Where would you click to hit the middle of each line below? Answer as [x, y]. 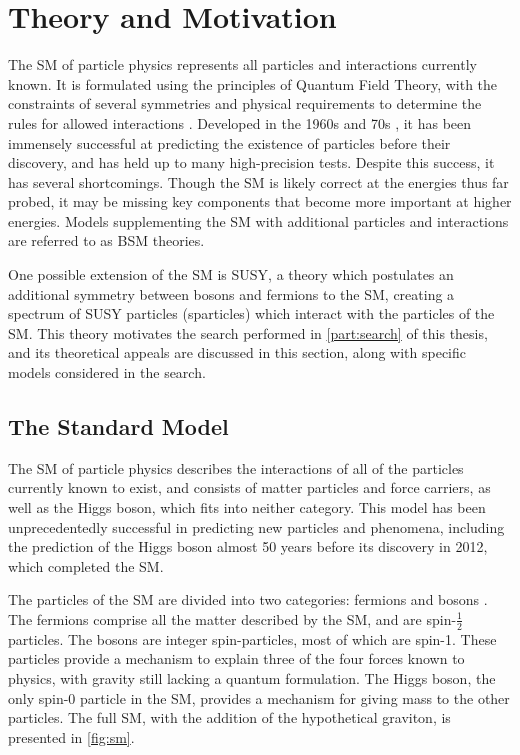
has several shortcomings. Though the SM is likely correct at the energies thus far [258, 181]
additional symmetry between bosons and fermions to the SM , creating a [231, 293]
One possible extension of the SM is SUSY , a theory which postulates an [231, 274]
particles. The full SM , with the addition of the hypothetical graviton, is [229, 717]
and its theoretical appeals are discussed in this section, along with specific [237, 352]
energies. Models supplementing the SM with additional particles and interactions [258, 220]
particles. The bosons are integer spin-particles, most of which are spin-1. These [252, 638]
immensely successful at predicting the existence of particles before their [229, 142]
